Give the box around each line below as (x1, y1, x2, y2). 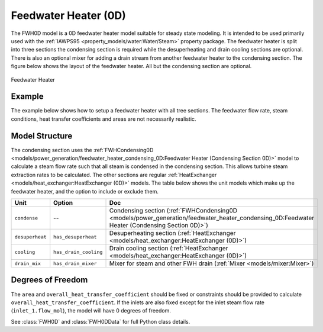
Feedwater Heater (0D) (11, 9, 127, 22)
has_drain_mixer (53, 260, 97, 266)
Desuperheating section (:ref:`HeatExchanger (109, 229, 236, 237)
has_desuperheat (53, 234, 97, 240)
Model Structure (11, 131, 73, 141)
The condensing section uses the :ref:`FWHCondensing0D (11, 146, 154, 153)
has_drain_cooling (53, 249, 103, 255)
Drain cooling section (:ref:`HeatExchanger (109, 244, 228, 253)
